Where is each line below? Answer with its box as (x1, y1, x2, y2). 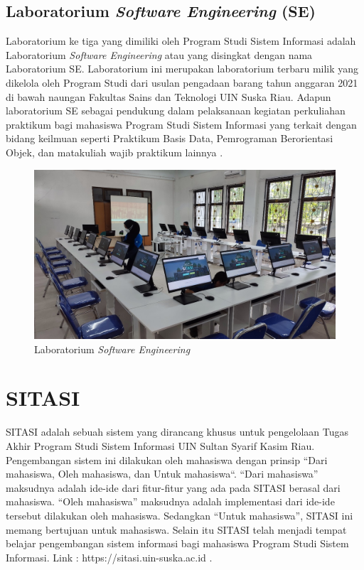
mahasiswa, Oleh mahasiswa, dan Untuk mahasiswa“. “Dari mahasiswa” (6, 466, 318, 481)
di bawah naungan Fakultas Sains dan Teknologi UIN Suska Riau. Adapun (6, 89, 331, 104)
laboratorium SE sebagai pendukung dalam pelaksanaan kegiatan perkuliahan (6, 103, 346, 118)
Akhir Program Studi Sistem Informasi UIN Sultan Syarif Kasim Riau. (6, 438, 315, 453)
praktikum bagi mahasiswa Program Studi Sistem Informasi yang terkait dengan (6, 117, 357, 131)
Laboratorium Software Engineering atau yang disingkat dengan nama (6, 47, 313, 62)
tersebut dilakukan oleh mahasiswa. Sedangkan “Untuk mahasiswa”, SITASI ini (6, 507, 353, 522)
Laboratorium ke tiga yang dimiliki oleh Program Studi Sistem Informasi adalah (6, 33, 356, 48)
